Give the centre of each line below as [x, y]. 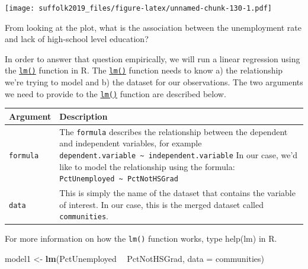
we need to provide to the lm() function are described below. [115, 93]
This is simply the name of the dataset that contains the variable [177, 193]
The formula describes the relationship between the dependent [174, 131]
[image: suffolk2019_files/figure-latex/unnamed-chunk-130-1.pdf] [139, 8]
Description [84, 116]
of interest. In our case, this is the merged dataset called [161, 204]
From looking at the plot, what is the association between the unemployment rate [153, 27]
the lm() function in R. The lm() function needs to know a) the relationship [144, 70]
